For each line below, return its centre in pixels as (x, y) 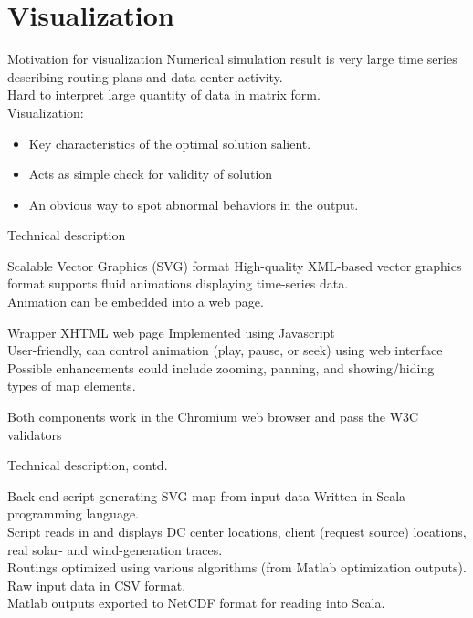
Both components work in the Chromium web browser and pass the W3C (213, 417)
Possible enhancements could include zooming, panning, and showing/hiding (221, 367)
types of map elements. (72, 386)
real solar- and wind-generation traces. (115, 549)
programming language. (73, 513)
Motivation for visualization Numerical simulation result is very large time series (232, 59)
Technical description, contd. (88, 465)
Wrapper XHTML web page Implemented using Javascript (171, 332)
